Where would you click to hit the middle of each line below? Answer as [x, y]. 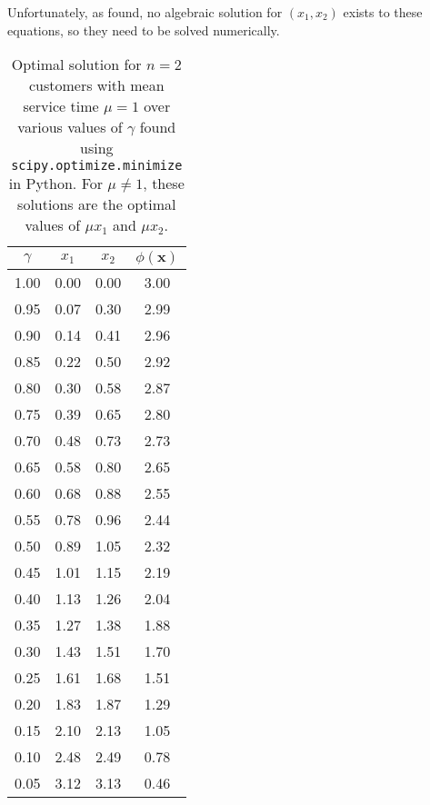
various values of [70, 127]
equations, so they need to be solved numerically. [144, 30]
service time [61, 106]
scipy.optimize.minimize [97, 166]
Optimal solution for [76, 65]
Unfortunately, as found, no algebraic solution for [145, 12]
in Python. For [56, 184]
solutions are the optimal [97, 204]
